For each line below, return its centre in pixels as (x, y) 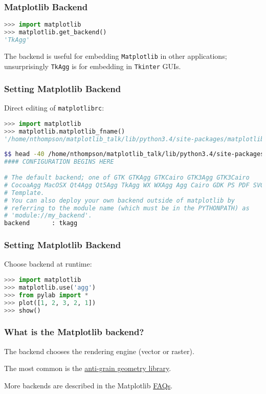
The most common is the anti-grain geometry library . (88, 368)
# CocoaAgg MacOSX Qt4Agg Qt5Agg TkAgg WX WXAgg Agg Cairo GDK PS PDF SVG (134, 185)
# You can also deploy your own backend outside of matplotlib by (120, 200)
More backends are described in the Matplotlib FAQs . (88, 385)
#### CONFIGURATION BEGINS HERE (59, 161)
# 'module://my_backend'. (48, 216)
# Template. (24, 193)
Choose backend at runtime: (48, 264)
